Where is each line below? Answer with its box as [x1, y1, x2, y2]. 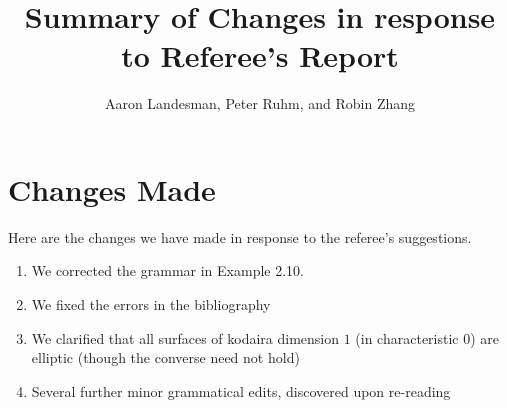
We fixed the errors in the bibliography [31, 294, 271, 315]
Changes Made [8, 168, 216, 209]
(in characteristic [355, 327, 459, 348]
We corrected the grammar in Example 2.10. [31, 260, 304, 281]
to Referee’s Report [121, 35, 399, 76]
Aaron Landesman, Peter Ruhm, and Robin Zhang [104, 93, 416, 114]
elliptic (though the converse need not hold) [31, 347, 300, 368]
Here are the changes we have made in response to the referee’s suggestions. [8, 226, 472, 247]
